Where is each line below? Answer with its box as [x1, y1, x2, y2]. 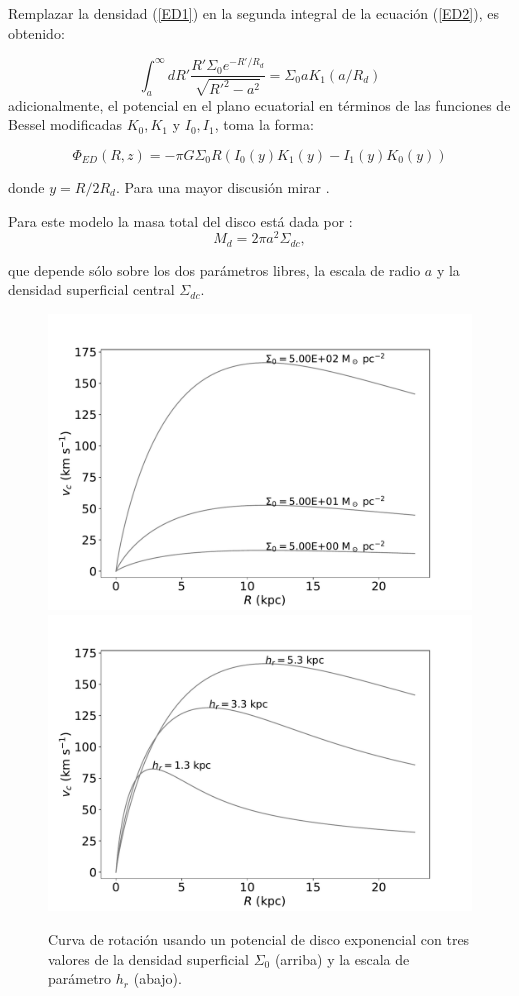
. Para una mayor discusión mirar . [115, 176, 330, 197]
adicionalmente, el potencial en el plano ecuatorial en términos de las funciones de [8, 94, 511, 115]
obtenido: [8, 22, 65, 43]
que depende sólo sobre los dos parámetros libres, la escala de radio [8, 259, 421, 280]
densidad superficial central [8, 279, 175, 300]
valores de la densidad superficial [48, 948, 249, 969]
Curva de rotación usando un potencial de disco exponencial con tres [48, 928, 470, 949]
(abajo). [133, 968, 182, 989]
